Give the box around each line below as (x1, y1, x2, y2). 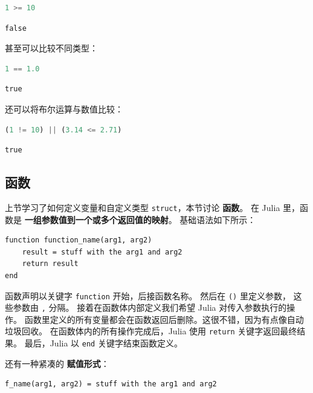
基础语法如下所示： (179, 213, 256, 226)
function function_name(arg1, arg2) (5, 236, 152, 245)
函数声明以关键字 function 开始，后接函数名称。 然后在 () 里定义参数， (5, 289, 291, 302)
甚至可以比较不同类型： (5, 42, 98, 54)
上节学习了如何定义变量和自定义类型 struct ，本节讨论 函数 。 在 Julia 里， (5, 201, 300, 213)
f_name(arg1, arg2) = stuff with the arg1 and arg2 (5, 380, 217, 389)
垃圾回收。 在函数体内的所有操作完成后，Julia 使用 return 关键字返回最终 (5, 325, 297, 337)
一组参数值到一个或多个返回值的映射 (24, 213, 169, 226)
